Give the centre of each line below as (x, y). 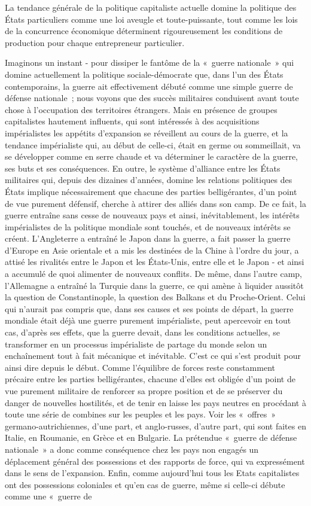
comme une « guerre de (48, 496)
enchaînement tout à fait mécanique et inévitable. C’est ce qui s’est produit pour (153, 356)
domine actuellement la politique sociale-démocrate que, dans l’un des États (144, 74)
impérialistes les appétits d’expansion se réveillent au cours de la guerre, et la (147, 132)
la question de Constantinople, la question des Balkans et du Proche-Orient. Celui (155, 297)
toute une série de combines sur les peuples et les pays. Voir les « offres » (141, 414)
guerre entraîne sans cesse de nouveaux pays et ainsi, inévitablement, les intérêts (152, 215)
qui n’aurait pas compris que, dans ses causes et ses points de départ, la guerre (149, 308)
